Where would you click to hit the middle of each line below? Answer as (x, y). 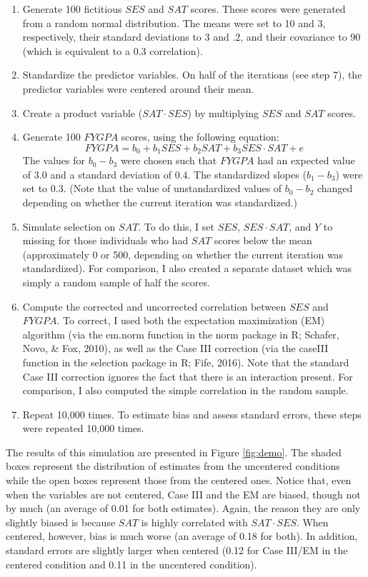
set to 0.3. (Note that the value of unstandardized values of (152, 188)
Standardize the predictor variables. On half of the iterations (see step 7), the (192, 75)
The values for (54, 160)
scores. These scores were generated (268, 9)
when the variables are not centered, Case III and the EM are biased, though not (183, 494)
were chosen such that (169, 160)
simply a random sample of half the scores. (116, 282)
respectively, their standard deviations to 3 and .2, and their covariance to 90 (192, 37)
